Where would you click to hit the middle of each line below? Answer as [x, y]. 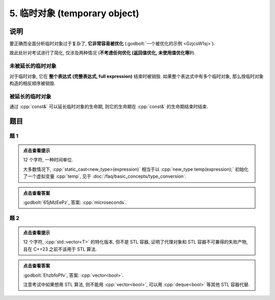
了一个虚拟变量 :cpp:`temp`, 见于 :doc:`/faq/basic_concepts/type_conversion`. [105, 176]
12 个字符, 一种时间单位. [48, 160]
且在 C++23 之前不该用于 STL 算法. [60, 249]
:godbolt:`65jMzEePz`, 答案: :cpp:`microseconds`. [75, 202]
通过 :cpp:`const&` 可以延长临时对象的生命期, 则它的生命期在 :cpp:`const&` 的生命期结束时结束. [109, 106]
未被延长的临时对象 [33, 66]
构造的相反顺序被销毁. [33, 83]
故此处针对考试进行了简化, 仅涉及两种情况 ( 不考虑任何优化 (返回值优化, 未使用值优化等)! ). [103, 53]
